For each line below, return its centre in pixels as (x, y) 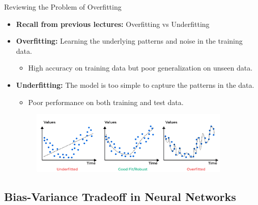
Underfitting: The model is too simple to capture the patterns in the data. (135, 84)
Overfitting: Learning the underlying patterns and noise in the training (129, 41)
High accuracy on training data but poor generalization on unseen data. (140, 68)
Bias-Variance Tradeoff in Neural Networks (120, 196)
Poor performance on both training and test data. (106, 102)
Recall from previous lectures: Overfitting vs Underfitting (113, 24)
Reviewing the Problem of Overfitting (63, 7)
